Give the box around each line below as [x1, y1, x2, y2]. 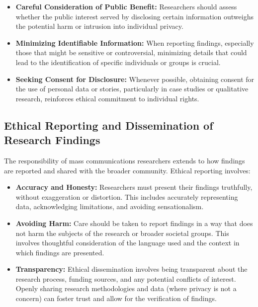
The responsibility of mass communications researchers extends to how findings [4, 155, 245, 165]
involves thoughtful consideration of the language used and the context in [15, 237, 240, 248]
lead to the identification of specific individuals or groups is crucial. [15, 57, 221, 67]
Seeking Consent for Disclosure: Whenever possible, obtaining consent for [15, 74, 255, 84]
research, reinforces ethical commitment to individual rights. [15, 93, 199, 103]
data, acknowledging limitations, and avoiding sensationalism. [15, 201, 204, 212]
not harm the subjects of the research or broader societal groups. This [15, 228, 229, 238]
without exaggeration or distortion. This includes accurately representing [15, 191, 238, 202]
